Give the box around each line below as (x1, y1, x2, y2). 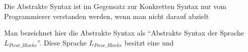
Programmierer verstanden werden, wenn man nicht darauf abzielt (4, 10, 209, 21)
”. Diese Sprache (37, 37, 87, 47)
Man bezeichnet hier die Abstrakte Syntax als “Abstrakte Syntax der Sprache (4, 27, 244, 38)
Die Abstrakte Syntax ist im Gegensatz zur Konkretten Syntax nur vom (4, 1, 226, 11)
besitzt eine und (124, 37, 174, 47)
